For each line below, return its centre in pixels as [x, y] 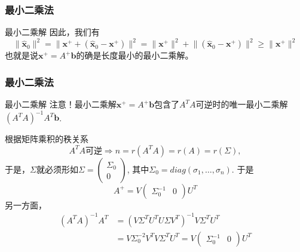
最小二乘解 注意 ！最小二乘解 [61, 104]
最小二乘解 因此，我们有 [52, 32]
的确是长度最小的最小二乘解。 [135, 55]
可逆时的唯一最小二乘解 [242, 104]
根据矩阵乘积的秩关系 [47, 139]
